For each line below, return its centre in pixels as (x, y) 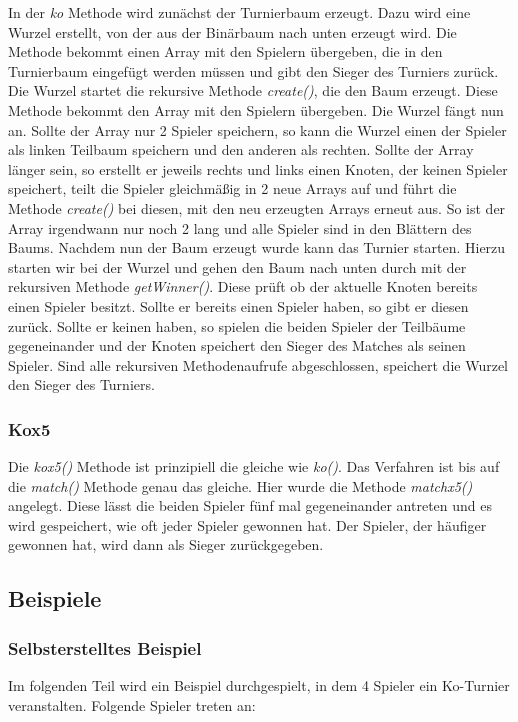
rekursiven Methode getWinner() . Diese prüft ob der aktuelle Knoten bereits (243, 286)
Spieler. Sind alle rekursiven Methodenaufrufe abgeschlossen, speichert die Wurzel (258, 364)
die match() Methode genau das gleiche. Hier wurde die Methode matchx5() (240, 485)
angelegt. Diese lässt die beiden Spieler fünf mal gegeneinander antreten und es (250, 505)
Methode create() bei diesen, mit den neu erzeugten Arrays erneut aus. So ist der (257, 207)
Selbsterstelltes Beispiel (105, 647)
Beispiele (55, 598)
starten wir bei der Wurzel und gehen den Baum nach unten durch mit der (237, 266)
